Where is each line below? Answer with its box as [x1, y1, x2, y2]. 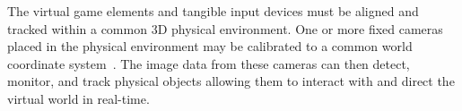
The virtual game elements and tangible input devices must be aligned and [7, 2, 419, 20]
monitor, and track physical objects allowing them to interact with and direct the [7, 72, 455, 90]
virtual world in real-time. [7, 89, 150, 107]
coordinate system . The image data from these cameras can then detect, [7, 54, 410, 73]
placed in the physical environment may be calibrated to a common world [7, 37, 413, 55]
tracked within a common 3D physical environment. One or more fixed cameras [7, 19, 443, 38]
